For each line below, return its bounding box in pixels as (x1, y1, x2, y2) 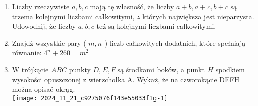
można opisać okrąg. (12, 84, 75, 94)
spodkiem (215, 64, 245, 74)
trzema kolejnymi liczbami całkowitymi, (12, 11, 135, 21)
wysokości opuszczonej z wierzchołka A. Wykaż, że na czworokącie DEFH (12, 74, 240, 84)
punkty (69, 64, 91, 74)
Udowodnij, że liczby (12, 21, 76, 31)
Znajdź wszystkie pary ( (12, 37, 86, 48)
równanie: (12, 47, 42, 58)
